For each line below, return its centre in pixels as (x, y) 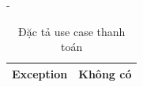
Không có (105, 73)
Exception (40, 73)
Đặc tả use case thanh (72, 31)
